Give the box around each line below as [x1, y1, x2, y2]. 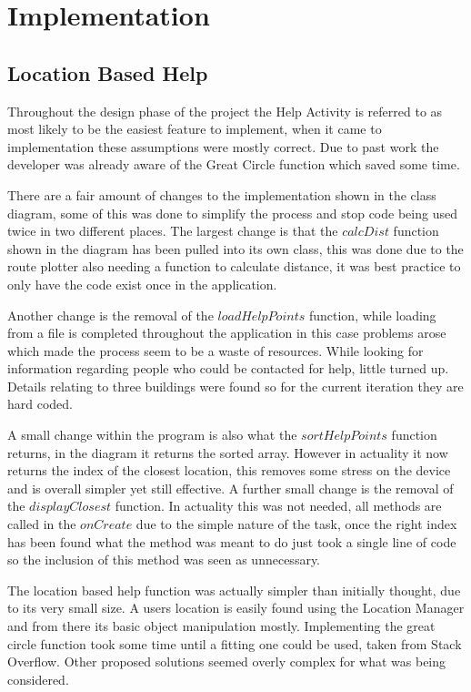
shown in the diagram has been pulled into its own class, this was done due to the [7, 239, 464, 258]
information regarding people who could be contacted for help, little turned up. [7, 359, 449, 378]
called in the [7, 514, 76, 534]
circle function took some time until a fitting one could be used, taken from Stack [7, 634, 462, 653]
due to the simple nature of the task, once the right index [135, 514, 457, 534]
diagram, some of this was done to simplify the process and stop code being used [7, 203, 457, 222]
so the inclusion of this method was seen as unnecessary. [7, 550, 321, 569]
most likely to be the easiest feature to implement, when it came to [7, 119, 382, 138]
